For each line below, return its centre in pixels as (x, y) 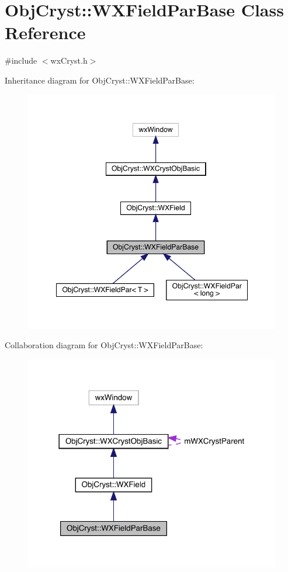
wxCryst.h (69, 60)
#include (21, 60)
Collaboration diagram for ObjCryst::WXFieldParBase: (104, 345)
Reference (45, 32)
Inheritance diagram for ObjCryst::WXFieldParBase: (100, 80)
